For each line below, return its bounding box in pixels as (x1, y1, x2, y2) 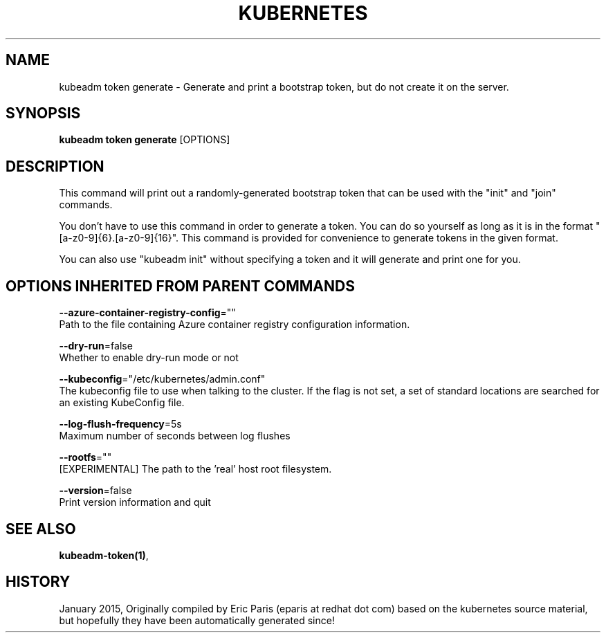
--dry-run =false (59, 340, 133, 352)
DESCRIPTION (6, 157, 104, 175)
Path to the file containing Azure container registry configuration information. (59, 318, 410, 331)
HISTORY (6, 573, 71, 591)
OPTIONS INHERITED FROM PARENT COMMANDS (6, 277, 355, 295)
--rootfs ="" (59, 451, 112, 464)
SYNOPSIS (6, 104, 81, 122)
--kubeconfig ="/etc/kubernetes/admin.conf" (59, 373, 266, 385)
